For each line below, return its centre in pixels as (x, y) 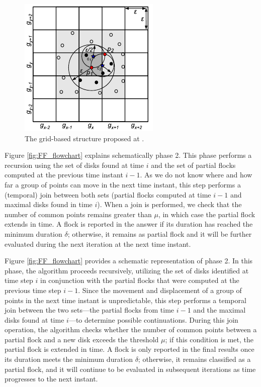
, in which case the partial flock (207, 214)
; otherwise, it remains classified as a (194, 359)
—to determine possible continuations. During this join (153, 319)
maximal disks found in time (49, 204)
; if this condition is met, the (209, 339)
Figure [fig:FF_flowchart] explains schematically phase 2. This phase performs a (128, 155)
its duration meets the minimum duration (69, 359)
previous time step (33, 290)
